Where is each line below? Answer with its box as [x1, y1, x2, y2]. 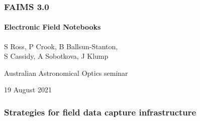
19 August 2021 [4, 84, 52, 95]
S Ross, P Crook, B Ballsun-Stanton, [4, 41, 118, 51]
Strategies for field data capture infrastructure [4, 105, 196, 118]
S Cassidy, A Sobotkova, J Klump [4, 51, 109, 61]
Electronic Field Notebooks [4, 22, 101, 32]
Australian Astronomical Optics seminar [4, 67, 128, 78]
